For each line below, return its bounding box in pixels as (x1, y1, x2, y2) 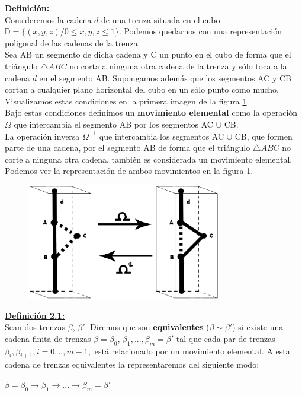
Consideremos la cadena (5, 13, 92, 26)
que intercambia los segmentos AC (99, 129, 224, 142)
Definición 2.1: (5, 309, 65, 321)
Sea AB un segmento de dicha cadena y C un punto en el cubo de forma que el (5, 48, 291, 61)
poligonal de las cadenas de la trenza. (5, 36, 140, 49)
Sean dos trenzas (5, 321, 66, 333)
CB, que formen (234, 129, 293, 142)
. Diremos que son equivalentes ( (85, 321, 210, 333)
